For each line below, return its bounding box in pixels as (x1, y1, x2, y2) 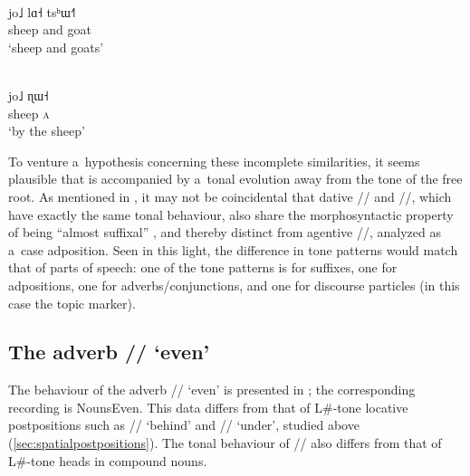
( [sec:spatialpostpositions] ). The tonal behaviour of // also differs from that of (8, 433, 442, 452)
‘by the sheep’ (8, 121, 85, 140)
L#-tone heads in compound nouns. (8, 451, 207, 470)
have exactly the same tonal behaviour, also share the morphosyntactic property (8, 205, 454, 224)
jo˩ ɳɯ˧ (8, 85, 49, 104)
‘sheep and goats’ (8, 37, 104, 56)
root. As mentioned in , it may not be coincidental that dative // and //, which (8, 186, 452, 205)
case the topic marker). (8, 293, 136, 312)
